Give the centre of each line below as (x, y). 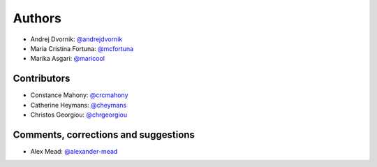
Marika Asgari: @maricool (67, 59)
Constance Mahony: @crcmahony (79, 95)
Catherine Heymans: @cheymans (79, 105)
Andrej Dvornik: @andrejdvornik (76, 39)
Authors (37, 18)
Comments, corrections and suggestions (104, 135)
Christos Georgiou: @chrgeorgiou (79, 115)
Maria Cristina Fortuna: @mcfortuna (82, 48)
